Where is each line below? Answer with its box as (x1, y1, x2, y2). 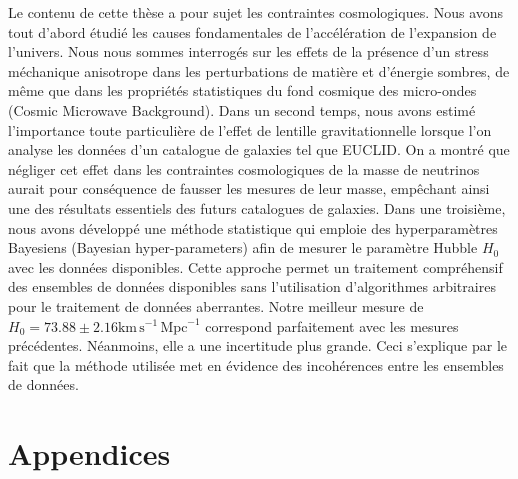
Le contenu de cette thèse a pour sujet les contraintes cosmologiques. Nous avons (8, 2, 504, 22)
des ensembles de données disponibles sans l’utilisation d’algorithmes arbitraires (8, 276, 496, 297)
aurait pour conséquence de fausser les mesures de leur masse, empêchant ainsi (8, 178, 490, 199)
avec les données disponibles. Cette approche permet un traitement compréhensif (8, 256, 503, 277)
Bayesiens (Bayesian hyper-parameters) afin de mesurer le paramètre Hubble (8, 237, 478, 258)
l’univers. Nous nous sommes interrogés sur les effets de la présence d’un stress (8, 41, 489, 62)
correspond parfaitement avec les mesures (205, 315, 459, 336)
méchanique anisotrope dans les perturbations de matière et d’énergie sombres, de (8, 60, 510, 81)
